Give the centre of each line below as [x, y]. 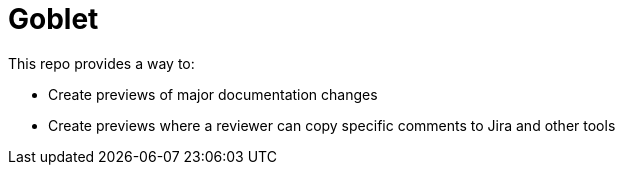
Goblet [53, 19]
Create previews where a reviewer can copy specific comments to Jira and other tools [332, 125]
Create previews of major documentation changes [213, 94]
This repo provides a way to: [101, 63]
